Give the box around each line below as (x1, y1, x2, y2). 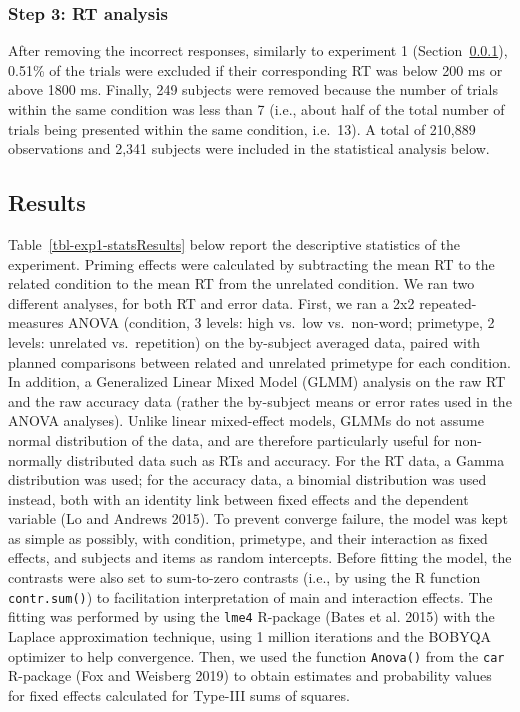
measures (8, 312, 64, 333)
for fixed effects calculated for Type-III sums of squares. (8, 684, 350, 705)
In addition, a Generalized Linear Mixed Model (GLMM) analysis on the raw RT (8, 371, 506, 392)
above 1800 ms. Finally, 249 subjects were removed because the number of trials (8, 79, 498, 100)
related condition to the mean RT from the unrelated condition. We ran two (8, 273, 475, 294)
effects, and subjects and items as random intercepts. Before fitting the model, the (8, 547, 512, 568)
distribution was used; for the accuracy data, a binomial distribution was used (8, 469, 487, 490)
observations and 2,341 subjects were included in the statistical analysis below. (8, 138, 490, 159)
